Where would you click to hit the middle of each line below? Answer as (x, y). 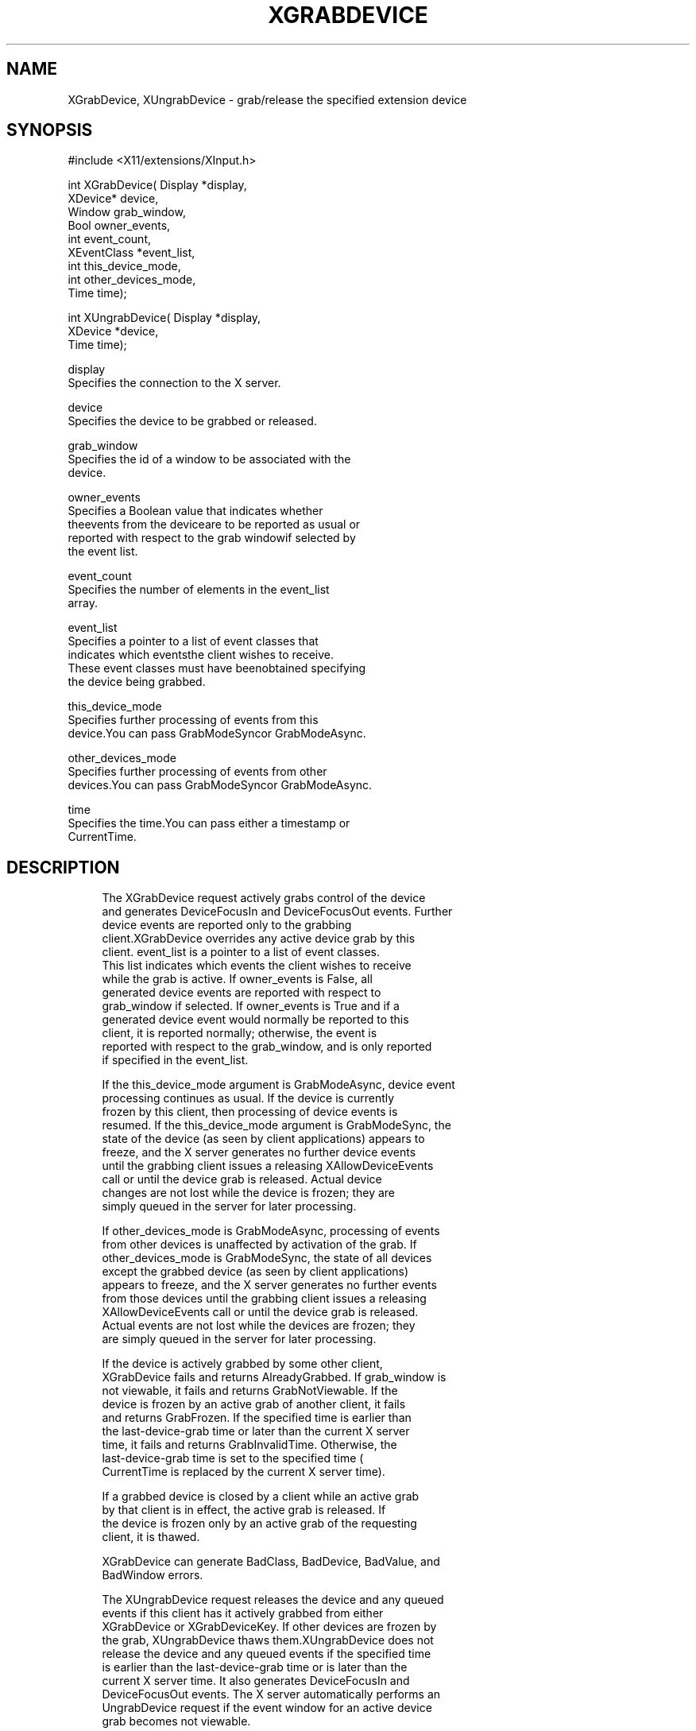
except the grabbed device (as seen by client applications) (255, 1272)
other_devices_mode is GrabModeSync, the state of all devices (267, 1258)
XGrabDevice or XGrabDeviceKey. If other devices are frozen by (269, 1627)
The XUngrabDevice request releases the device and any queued (273, 1600)
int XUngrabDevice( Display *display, (164, 318)
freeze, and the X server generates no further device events (259, 1152)
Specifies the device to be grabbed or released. (192, 421)
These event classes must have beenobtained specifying (217, 668)
